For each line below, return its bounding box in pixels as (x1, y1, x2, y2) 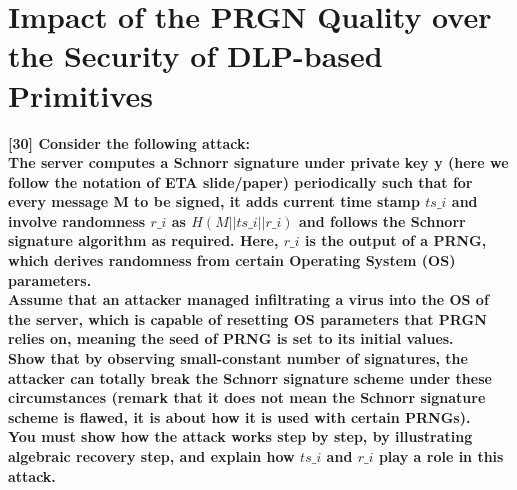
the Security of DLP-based (8, 35, 383, 76)
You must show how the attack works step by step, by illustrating (8, 426, 473, 447)
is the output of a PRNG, (304, 230, 487, 251)
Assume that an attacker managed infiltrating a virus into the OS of (8, 289, 489, 310)
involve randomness (8, 210, 146, 231)
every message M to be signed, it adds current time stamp (8, 191, 420, 212)
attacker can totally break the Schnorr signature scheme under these (8, 367, 492, 388)
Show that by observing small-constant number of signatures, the (8, 348, 468, 369)
